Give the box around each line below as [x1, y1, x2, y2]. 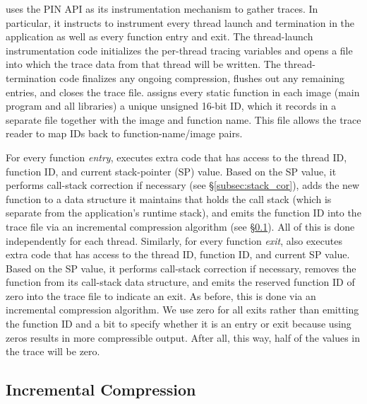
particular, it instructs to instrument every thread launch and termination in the [6, 15, 355, 30]
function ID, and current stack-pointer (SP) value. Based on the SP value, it [6, 163, 337, 178]
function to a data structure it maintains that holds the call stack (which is [6, 191, 332, 206]
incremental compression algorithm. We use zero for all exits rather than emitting [6, 302, 359, 317]
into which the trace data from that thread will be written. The [6, 57, 281, 71]
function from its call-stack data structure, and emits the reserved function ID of [6, 275, 355, 289]
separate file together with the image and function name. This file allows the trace [6, 112, 361, 127]
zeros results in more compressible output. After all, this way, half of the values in [6, 330, 360, 345]
